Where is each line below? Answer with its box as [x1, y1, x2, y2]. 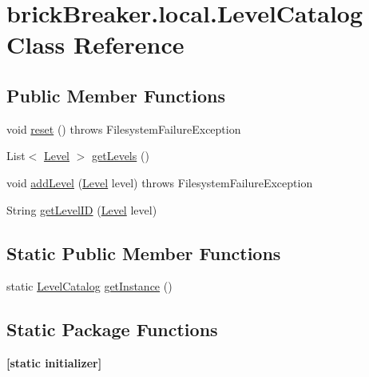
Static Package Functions [6, 317, 218, 342]
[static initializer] [6, 355, 102, 371]
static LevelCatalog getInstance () [6, 278, 173, 295]
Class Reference [6, 28, 184, 61]
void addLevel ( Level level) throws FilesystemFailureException [6, 174, 313, 191]
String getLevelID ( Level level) [6, 201, 157, 218]
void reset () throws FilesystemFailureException [6, 120, 241, 137]
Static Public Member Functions [6, 240, 281, 265]
